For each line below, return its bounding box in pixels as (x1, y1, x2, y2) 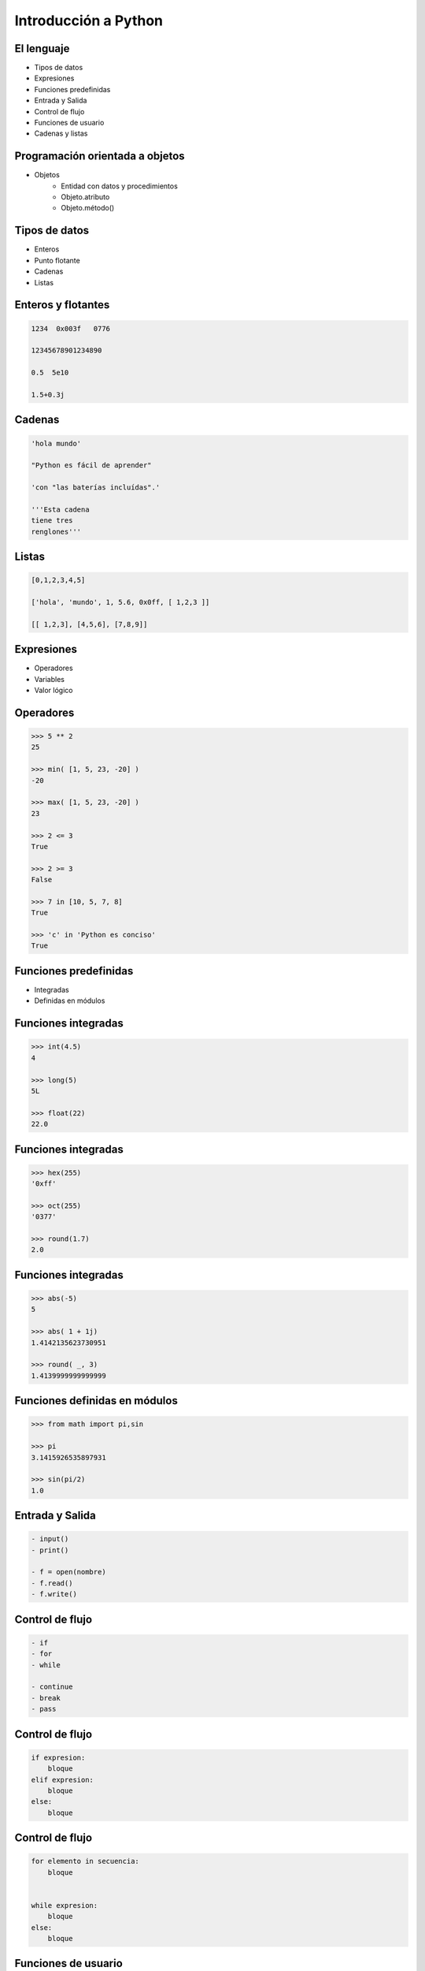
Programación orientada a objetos (14, 150, 185, 163)
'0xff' (31, 1179, 57, 1188)
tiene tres (31, 516, 73, 525)
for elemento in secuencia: (31, 1857, 139, 1866)
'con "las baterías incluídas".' (31, 483, 161, 492)
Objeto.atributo (61, 192, 110, 202)
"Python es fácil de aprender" (31, 461, 153, 470)
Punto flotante (34, 255, 80, 265)
